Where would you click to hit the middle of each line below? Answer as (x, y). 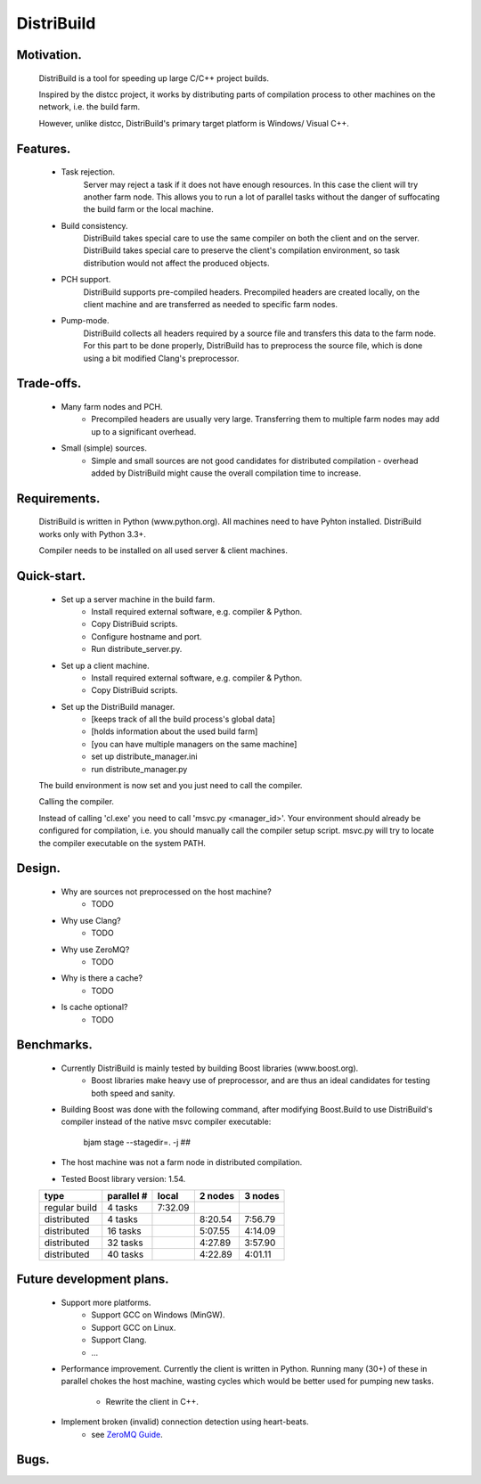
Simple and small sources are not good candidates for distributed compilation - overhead (255, 461)
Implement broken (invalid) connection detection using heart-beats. (185, 1422)
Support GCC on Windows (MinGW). (158, 1315)
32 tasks (125, 1243)
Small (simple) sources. (104, 448)
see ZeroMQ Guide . (127, 1434)
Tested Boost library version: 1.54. (123, 1178)
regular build (71, 1208)
